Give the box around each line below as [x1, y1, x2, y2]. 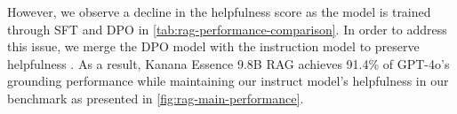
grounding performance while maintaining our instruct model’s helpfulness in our [7, 72, 449, 90]
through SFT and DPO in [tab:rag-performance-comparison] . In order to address [7, 19, 447, 38]
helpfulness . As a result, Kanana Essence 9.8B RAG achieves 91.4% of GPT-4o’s [7, 54, 450, 72]
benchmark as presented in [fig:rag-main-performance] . [7, 88, 304, 107]
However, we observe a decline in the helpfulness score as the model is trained [7, 3, 431, 20]
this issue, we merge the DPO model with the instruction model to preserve [7, 37, 420, 56]
